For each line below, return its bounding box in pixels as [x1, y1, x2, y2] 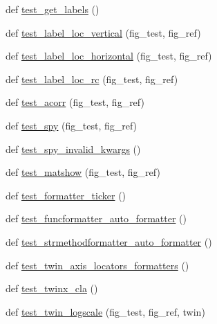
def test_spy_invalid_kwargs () [6, 141, 141, 156]
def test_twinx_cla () [6, 281, 98, 296]
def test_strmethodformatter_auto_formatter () [6, 234, 212, 249]
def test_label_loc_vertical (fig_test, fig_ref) [6, 25, 201, 39]
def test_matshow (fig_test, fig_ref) [6, 165, 160, 179]
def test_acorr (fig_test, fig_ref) [6, 95, 144, 109]
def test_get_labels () [6, 2, 100, 16]
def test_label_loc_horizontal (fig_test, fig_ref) [6, 48, 212, 63]
